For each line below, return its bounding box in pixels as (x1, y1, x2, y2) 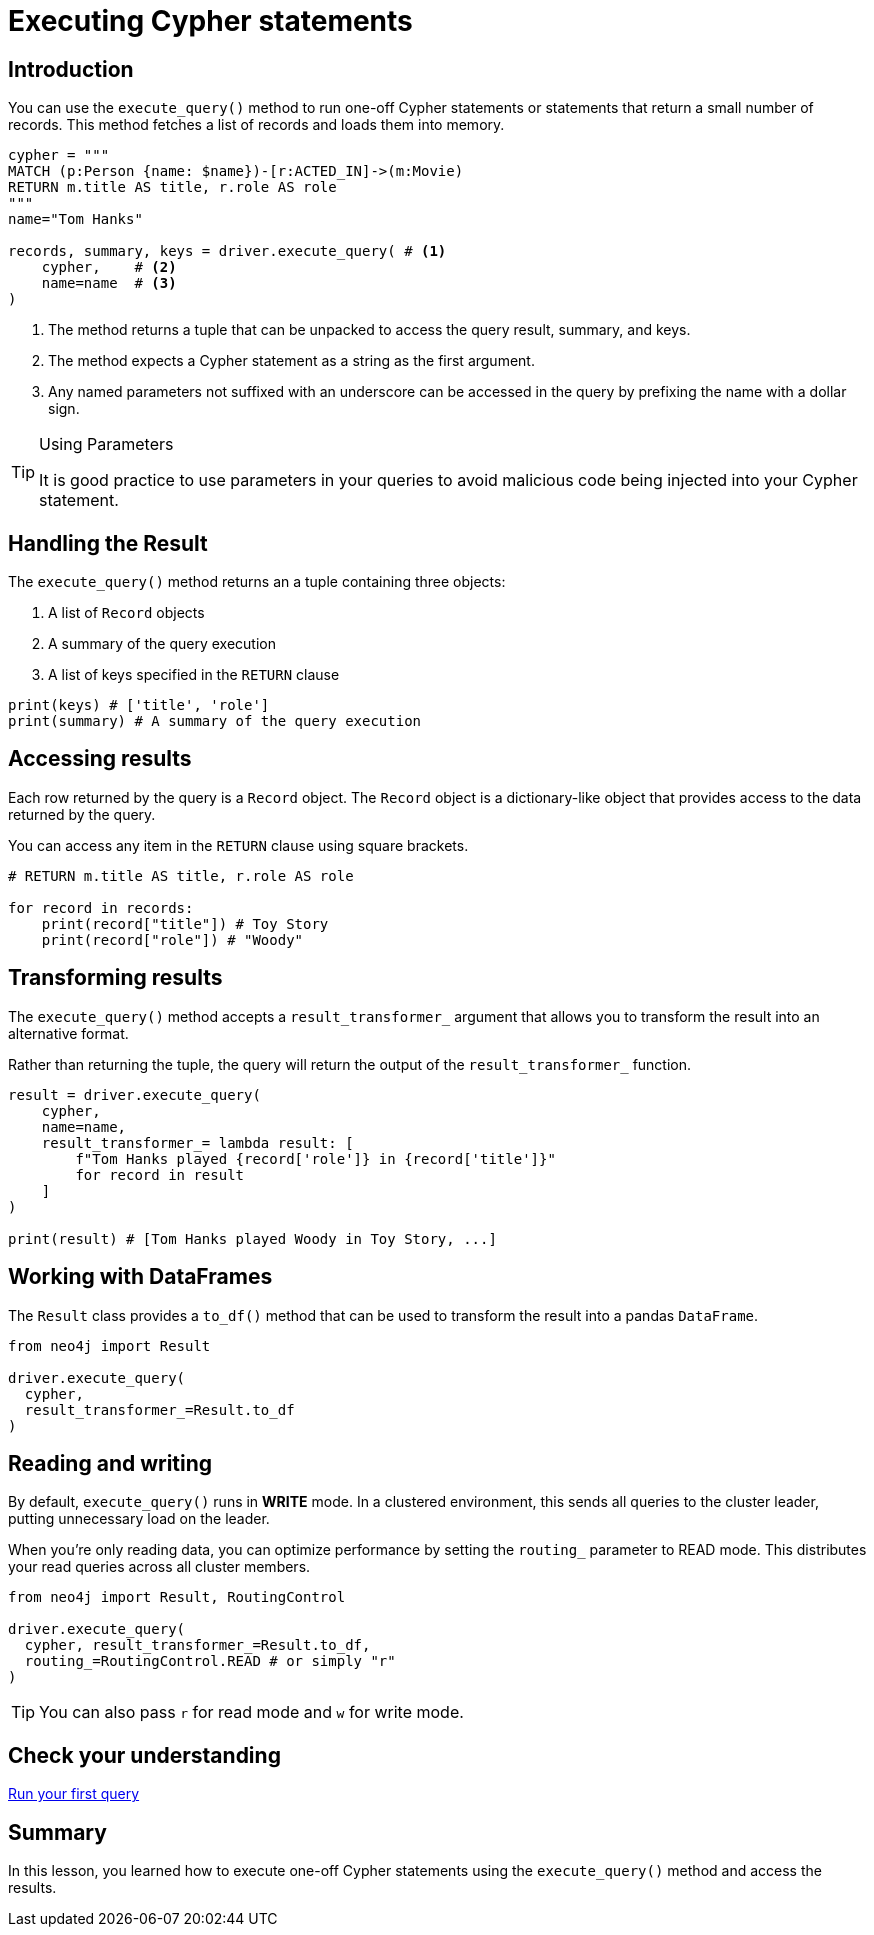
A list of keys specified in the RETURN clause (48, 666, 340, 684)
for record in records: (8, 899, 194, 916)
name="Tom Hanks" (8, 211, 143, 228)
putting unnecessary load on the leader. (8, 1510, 270, 1528)
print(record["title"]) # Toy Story (41, 915, 329, 932)
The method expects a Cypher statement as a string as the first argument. (48, 352, 535, 370)
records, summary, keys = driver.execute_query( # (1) (8, 243, 447, 260)
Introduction (8, 56, 134, 82)
